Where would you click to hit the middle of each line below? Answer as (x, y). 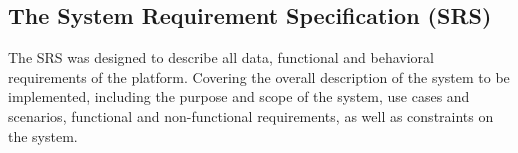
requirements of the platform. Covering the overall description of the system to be (259, 76)
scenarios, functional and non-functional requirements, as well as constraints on (251, 115)
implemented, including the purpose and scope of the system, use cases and (239, 96)
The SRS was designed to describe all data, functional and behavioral (221, 57)
